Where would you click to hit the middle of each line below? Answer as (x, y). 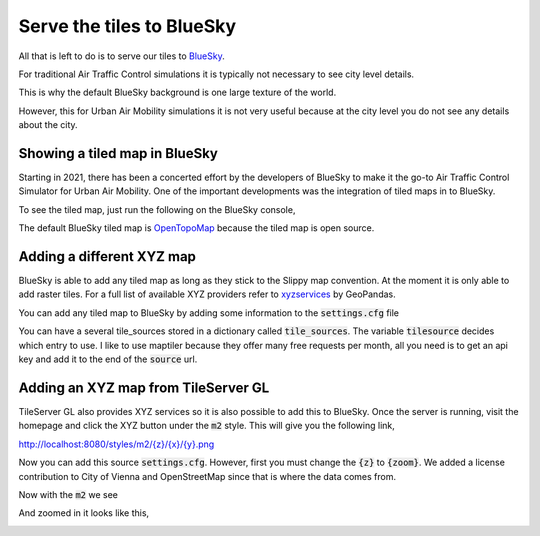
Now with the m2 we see (68, 494)
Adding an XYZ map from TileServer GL (144, 387)
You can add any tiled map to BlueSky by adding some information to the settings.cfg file (209, 312)
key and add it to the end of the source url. (108, 359)
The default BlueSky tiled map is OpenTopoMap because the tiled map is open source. (196, 228)
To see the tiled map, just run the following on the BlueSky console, (157, 209)
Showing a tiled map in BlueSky (118, 153)
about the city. (48, 125)
